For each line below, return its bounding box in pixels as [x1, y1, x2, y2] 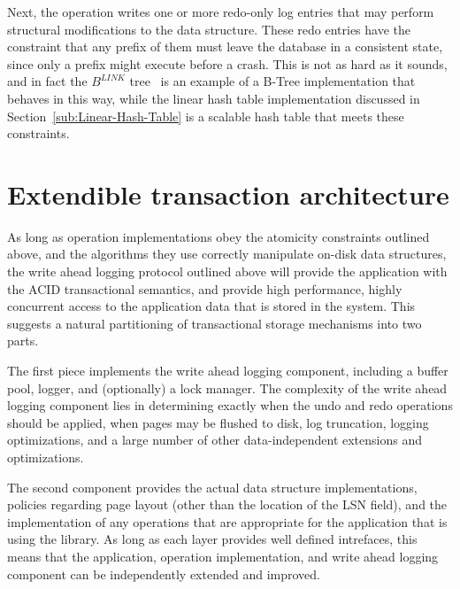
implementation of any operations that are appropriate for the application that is [7, 512, 448, 531]
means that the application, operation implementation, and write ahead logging [7, 546, 439, 565]
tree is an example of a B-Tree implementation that [129, 72, 416, 90]
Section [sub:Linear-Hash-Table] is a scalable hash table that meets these [7, 106, 404, 125]
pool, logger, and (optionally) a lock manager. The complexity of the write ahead [7, 378, 448, 397]
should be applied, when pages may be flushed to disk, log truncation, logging [7, 413, 429, 431]
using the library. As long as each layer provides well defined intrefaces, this [7, 530, 418, 548]
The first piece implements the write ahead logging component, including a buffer [7, 361, 448, 380]
